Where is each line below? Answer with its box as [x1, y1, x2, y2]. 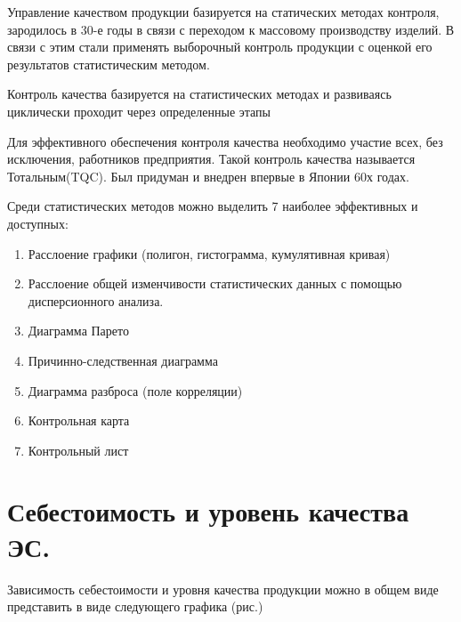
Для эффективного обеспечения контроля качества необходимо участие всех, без [7, 132, 443, 150]
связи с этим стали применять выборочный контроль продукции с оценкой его [7, 37, 433, 56]
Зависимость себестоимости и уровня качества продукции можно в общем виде [7, 579, 439, 598]
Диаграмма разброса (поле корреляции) [28, 381, 243, 400]
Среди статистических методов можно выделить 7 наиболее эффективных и [7, 197, 418, 215]
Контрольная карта [28, 411, 130, 430]
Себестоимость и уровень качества [7, 493, 409, 529]
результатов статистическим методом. [7, 54, 210, 73]
